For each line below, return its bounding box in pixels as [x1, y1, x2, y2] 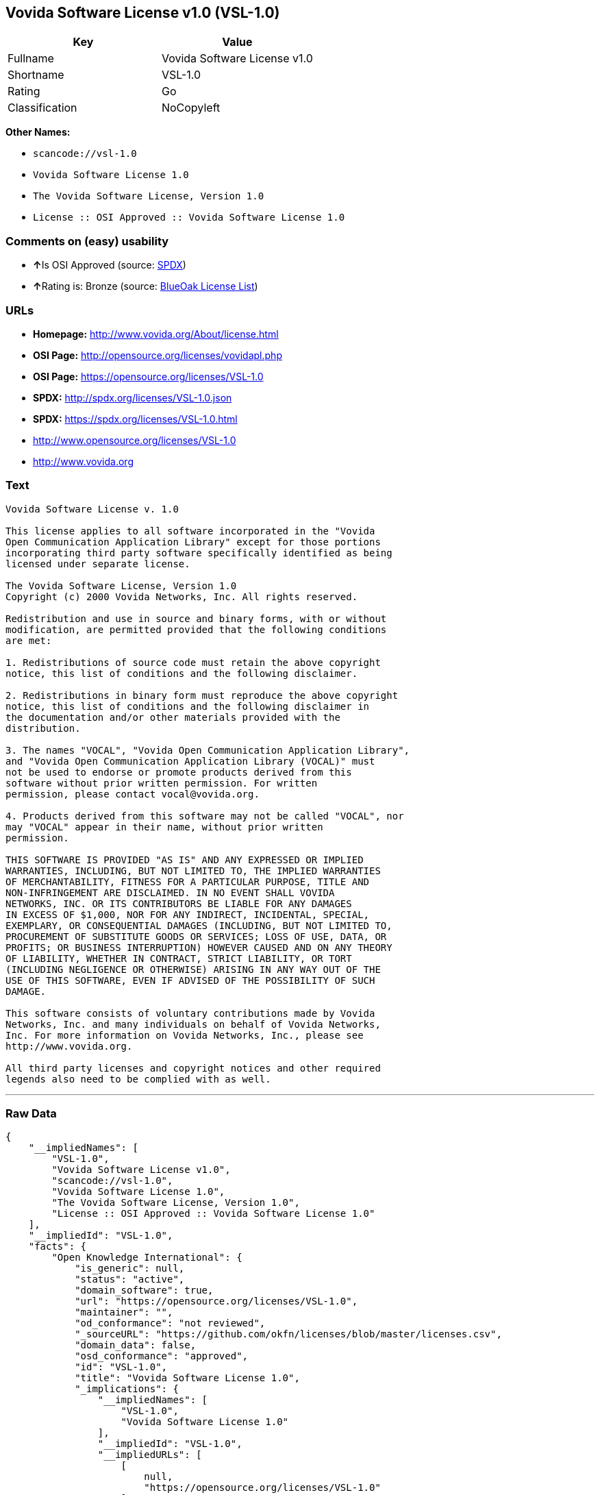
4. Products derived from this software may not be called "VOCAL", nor [5, 810, 404, 821]
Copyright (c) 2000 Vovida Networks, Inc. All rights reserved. [5, 591, 358, 602]
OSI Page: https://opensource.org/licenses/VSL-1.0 [33, 370, 264, 382]
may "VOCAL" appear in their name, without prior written [5, 821, 323, 832]
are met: [5, 634, 52, 646]
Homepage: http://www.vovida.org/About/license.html [33, 328, 279, 340]
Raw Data [5, 1107, 57, 1121]
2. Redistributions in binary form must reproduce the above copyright [5, 689, 399, 701]
